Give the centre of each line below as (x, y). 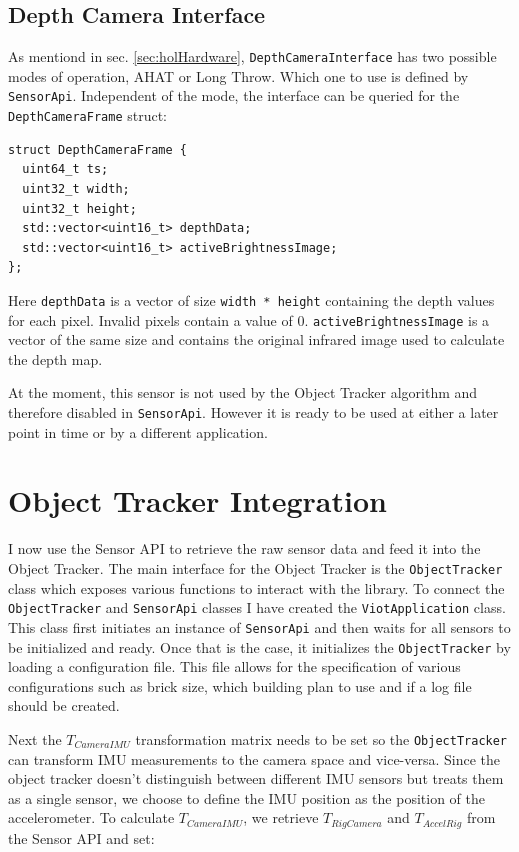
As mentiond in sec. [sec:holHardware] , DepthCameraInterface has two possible (252, 56)
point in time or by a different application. (138, 431)
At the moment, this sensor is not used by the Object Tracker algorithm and (243, 392)
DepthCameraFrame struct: (87, 115)
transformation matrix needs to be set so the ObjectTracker (321, 738)
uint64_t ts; (65, 169)
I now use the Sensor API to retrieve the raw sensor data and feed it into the (244, 548)
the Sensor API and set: (81, 837)
